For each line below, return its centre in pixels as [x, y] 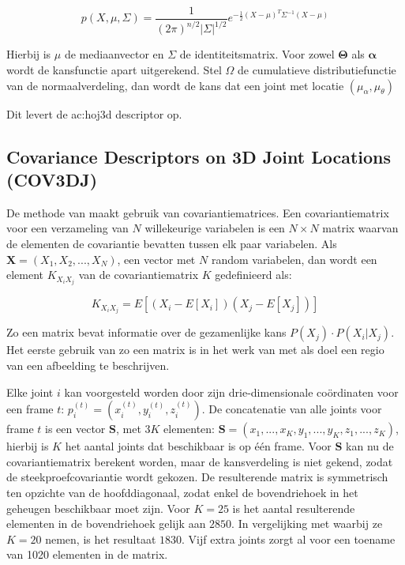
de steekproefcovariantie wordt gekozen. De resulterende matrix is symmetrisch [197, 477]
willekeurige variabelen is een [215, 228]
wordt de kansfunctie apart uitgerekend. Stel [114, 70]
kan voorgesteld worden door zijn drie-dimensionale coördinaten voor [231, 392]
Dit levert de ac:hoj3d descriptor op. [94, 113]
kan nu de [370, 446]
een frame [30, 409]
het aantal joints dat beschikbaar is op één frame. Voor [198, 446]
